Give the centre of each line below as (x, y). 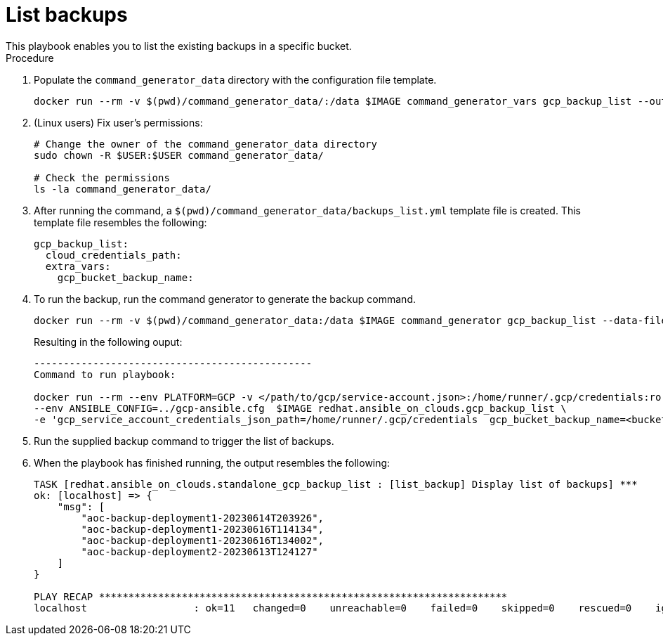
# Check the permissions (102, 177)
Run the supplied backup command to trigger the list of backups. (184, 441)
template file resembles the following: (120, 222)
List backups (67, 15)
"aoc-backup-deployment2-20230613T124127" (199, 551)
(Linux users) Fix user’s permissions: (118, 122)
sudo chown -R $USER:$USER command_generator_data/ (179, 155)
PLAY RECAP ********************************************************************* (271, 596)
